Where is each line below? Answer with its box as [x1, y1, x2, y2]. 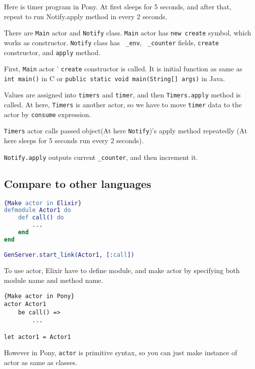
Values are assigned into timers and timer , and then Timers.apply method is [4, 90, 241, 100]
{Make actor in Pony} [4, 292, 75, 300]
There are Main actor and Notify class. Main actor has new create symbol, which [4, 28, 252, 38]
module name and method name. [4, 275, 103, 285]
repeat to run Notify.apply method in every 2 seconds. [4, 11, 167, 21]
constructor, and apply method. [4, 47, 100, 57]
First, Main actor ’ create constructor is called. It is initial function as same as [4, 63, 243, 74]
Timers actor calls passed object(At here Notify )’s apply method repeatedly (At [4, 125, 247, 136]
